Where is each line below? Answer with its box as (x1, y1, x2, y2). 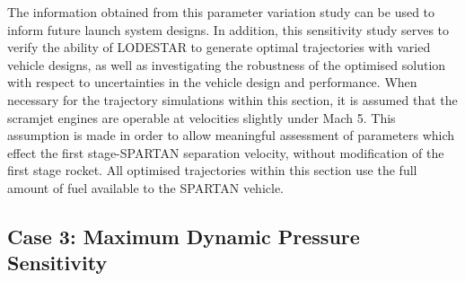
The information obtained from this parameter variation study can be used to (7, 3, 435, 21)
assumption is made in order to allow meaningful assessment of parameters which (7, 126, 455, 145)
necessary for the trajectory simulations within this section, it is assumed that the (7, 90, 458, 109)
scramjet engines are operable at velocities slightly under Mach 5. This (7, 108, 396, 127)
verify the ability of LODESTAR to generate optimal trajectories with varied (7, 38, 431, 57)
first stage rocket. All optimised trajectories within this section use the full (7, 161, 417, 180)
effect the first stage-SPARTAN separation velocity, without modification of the (7, 143, 444, 162)
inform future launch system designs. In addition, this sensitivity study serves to (7, 20, 450, 39)
